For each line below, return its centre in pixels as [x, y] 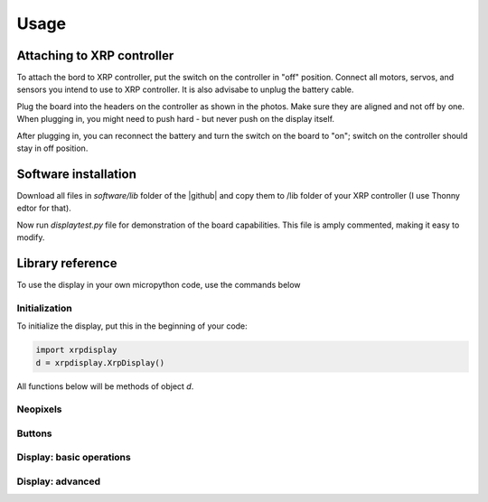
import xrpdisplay [76, 350]
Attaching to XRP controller [95, 56]
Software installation [77, 174]
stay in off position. [52, 148]
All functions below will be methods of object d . [105, 386]
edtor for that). [44, 209]
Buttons [35, 433]
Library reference [67, 263]
